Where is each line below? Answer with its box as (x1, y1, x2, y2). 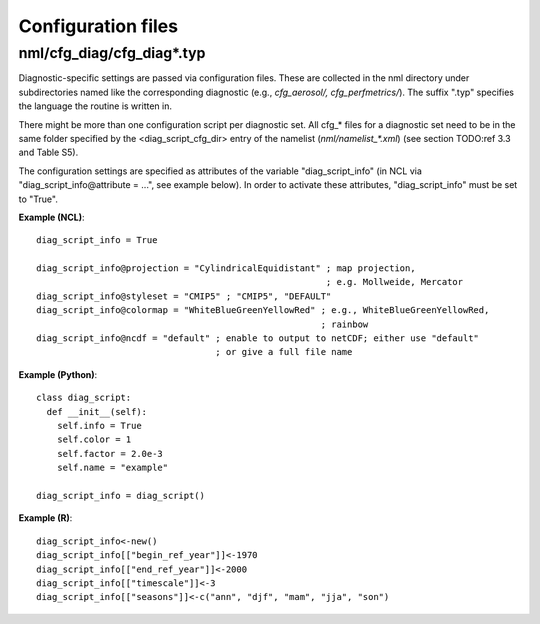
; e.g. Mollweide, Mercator (325, 276, 464, 288)
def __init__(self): (46, 406, 148, 417)
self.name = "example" (56, 462, 169, 474)
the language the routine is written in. (18, 100, 172, 112)
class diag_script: (36, 392, 132, 404)
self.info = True (56, 420, 142, 431)
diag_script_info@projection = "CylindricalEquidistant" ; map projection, (36, 263, 416, 274)
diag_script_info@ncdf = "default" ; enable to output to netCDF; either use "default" (36, 333, 480, 344)
